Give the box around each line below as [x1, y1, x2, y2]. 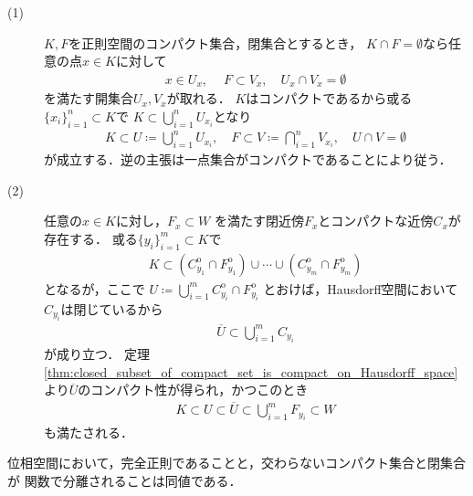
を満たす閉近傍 [214, 211, 304, 230]
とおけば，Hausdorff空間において [263, 279, 458, 298]
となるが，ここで [44, 279, 145, 298]
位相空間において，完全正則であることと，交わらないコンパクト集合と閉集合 [7, 453, 466, 472]
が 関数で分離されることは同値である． [7, 470, 242, 490]
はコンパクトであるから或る [246, 89, 413, 108]
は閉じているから [60, 300, 163, 318]
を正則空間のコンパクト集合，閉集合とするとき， [68, 33, 363, 52]
